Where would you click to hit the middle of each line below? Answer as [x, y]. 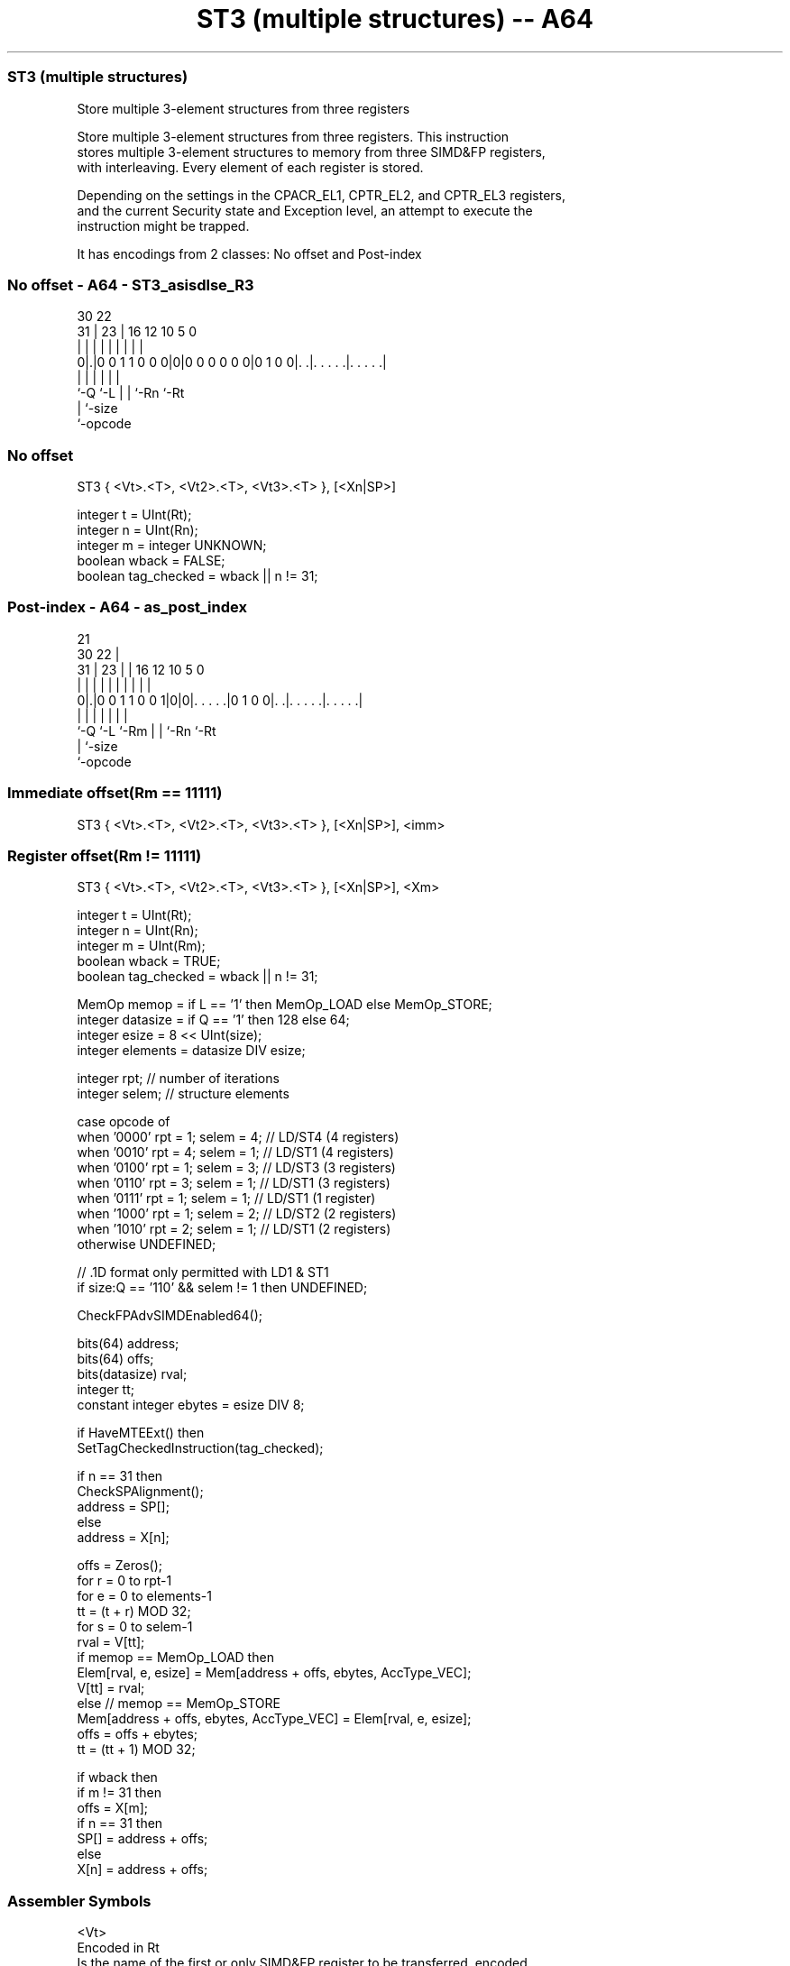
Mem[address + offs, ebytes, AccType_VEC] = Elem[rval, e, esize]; [274, 1719]
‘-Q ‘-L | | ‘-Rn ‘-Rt [131, 393]
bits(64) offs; [115, 1359]
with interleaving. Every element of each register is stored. [250, 167]
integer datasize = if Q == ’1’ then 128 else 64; [213, 1020]
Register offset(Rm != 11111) [105, 855]
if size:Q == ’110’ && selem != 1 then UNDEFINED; [222, 1288]
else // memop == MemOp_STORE [179, 1704]
